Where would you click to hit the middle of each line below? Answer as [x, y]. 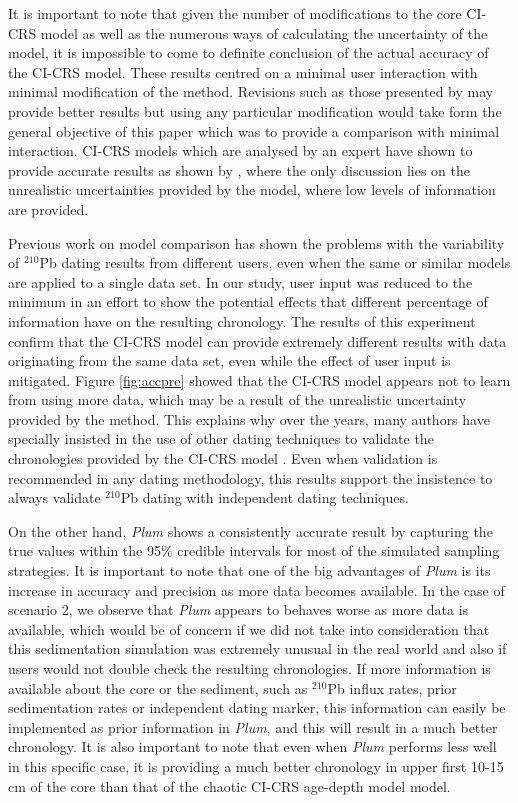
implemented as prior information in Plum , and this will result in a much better [253, 726]
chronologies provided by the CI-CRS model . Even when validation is [223, 458]
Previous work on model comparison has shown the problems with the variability [256, 242]
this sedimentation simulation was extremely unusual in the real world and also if [257, 648]
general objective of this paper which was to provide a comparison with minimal [254, 130]
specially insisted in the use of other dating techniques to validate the [221, 438]
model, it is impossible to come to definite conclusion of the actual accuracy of [248, 52]
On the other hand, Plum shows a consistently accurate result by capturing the [250, 530]
